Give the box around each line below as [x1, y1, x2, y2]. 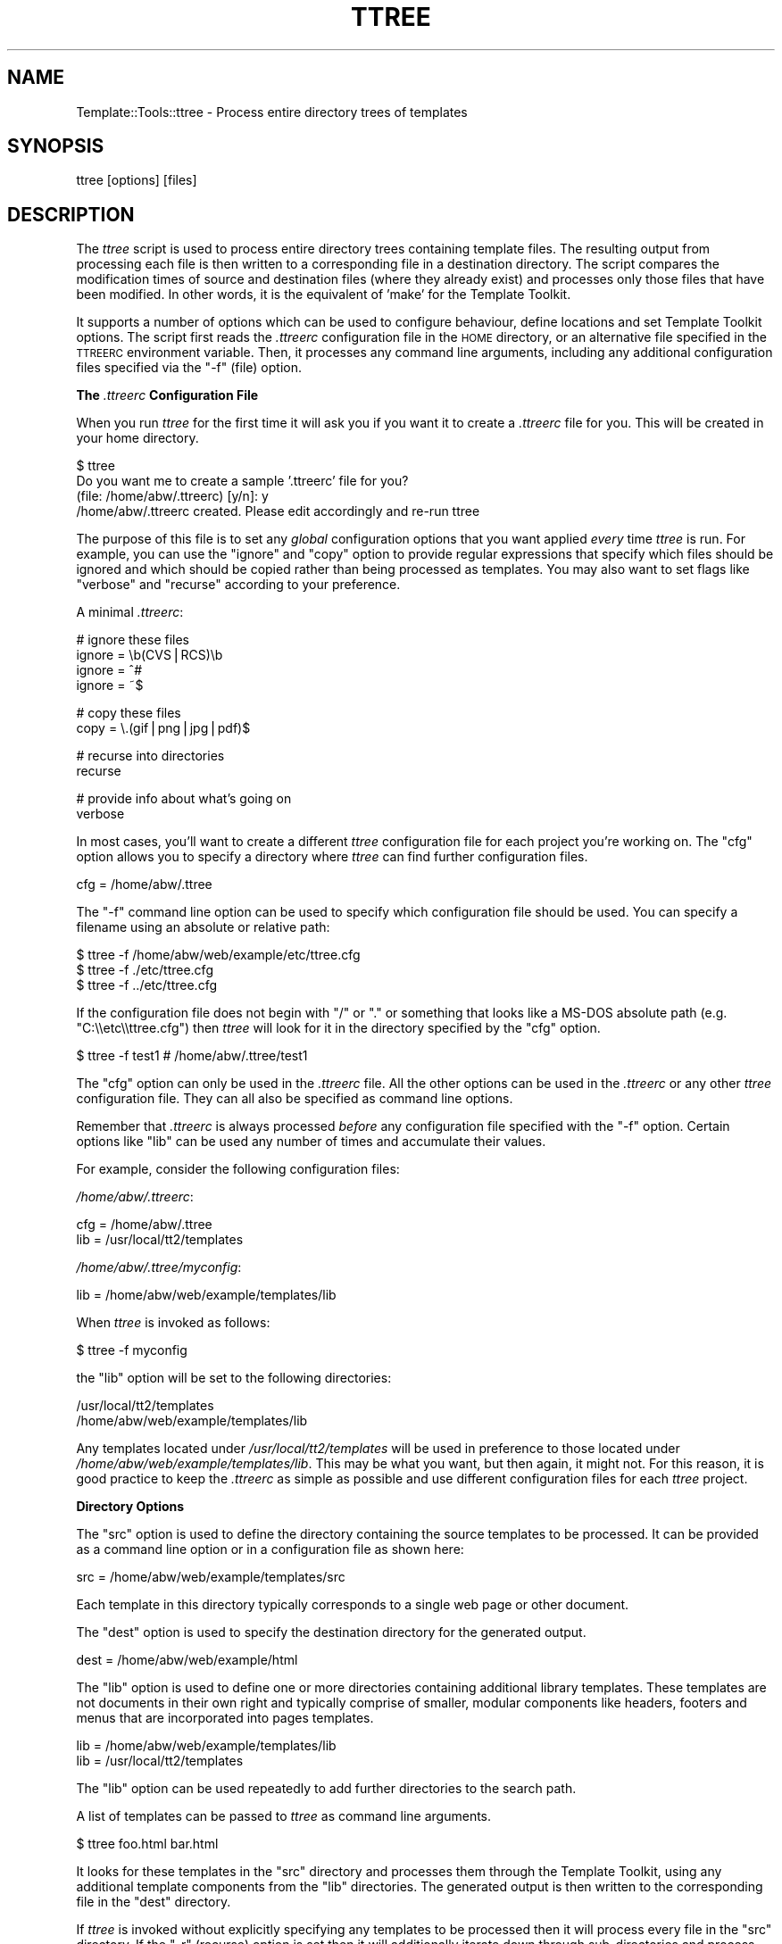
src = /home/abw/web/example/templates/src [76, 1569, 345, 1585]
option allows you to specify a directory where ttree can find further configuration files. [76, 849, 588, 865]
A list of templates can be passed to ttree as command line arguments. [76, 1808, 492, 1824]
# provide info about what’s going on [76, 791, 292, 807]
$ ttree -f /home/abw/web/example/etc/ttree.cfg [76, 947, 361, 963]
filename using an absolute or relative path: [76, 919, 330, 935]
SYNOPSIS [7, 135, 104, 158]
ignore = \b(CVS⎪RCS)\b [76, 647, 223, 663]
